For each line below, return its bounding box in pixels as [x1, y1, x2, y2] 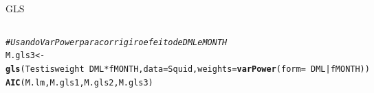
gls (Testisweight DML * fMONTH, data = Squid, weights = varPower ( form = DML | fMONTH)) [5, 64, 370, 74]
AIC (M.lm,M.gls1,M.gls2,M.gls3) [5, 77, 153, 88]
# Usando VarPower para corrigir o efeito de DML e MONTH [5, 37, 228, 47]
